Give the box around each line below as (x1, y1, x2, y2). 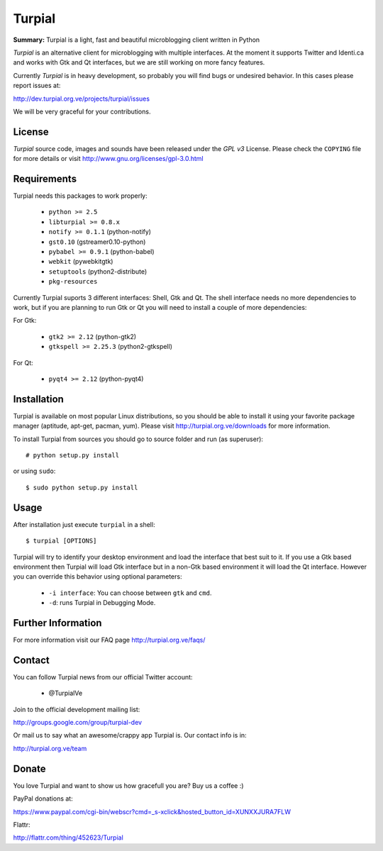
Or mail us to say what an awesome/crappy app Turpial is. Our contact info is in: (13, 731, 248, 740)
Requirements (13, 173, 77, 184)
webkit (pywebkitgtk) (48, 257, 113, 266)
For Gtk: (13, 316, 37, 325)
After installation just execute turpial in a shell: (13, 520, 155, 528)
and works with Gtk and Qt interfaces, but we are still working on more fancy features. (13, 58, 265, 67)
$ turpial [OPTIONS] (26, 537, 97, 545)
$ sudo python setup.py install (26, 483, 138, 491)
